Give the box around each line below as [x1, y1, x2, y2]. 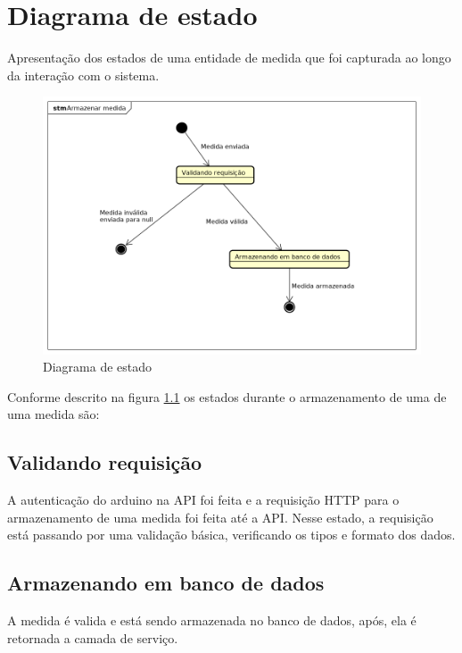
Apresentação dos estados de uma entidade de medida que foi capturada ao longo [7, 48, 451, 67]
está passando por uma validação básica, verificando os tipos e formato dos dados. [7, 525, 456, 544]
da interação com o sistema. [7, 65, 160, 84]
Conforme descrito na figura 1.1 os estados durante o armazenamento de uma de [7, 387, 447, 406]
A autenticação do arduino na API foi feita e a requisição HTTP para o [7, 490, 400, 509]
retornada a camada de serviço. [7, 628, 178, 647]
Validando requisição [7, 448, 202, 476]
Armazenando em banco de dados [7, 569, 325, 597]
